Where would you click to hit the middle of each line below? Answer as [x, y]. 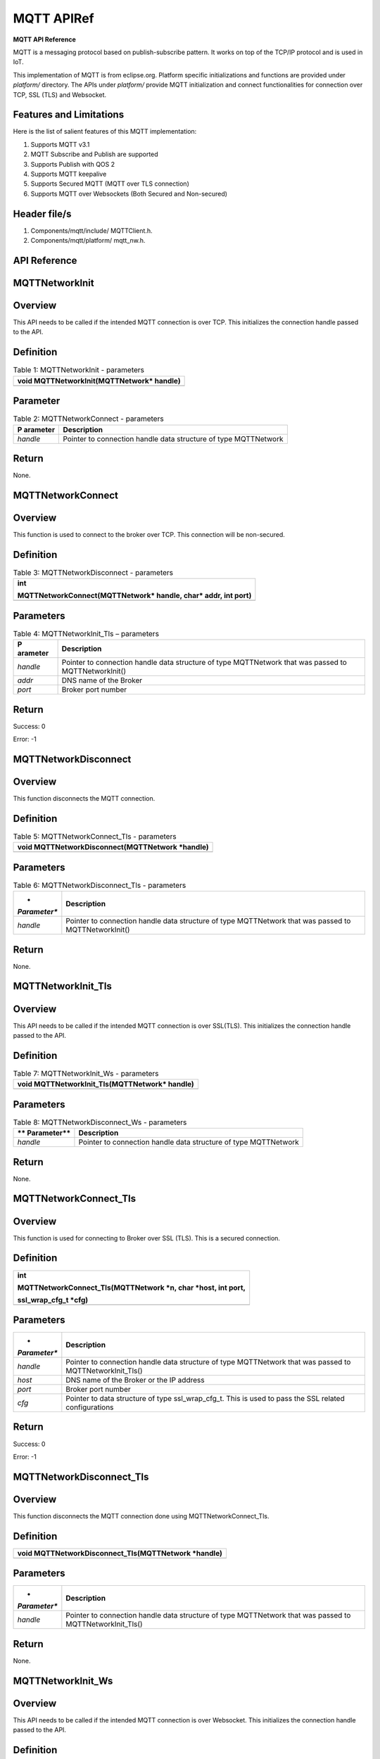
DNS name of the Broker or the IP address [135, 1380]
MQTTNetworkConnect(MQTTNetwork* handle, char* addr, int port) [134, 596]
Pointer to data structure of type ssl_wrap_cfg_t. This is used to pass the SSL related [205, 1399]
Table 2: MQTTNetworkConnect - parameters [89, 419]
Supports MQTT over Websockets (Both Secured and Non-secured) [129, 193]
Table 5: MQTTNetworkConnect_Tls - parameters [95, 837]
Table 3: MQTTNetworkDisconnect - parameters [93, 573]
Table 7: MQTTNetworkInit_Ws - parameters [86, 1074]
